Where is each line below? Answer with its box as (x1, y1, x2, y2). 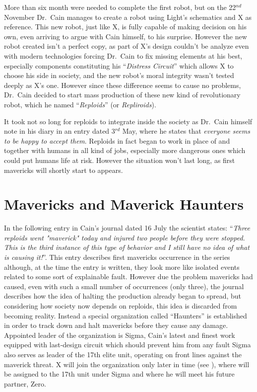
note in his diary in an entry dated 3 (4, 126, 115, 136)
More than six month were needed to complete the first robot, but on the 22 (4, 2, 236, 12)
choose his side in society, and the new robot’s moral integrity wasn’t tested (4, 70, 234, 80)
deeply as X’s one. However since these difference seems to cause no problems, (4, 79, 241, 90)
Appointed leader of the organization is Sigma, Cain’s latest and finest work (4, 329, 235, 340)
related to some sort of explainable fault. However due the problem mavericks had (4, 271, 253, 282)
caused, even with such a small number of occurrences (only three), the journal (4, 281, 244, 291)
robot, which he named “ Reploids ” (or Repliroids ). (4, 99, 156, 109)
